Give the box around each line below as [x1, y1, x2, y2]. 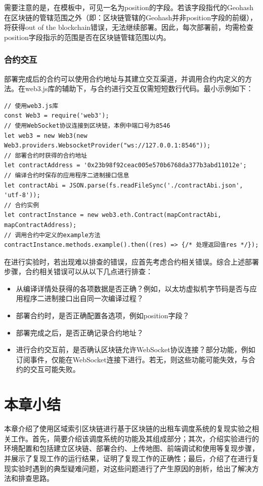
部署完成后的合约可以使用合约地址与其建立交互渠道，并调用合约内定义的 [4, 73, 245, 84]
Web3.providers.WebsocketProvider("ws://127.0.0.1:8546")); [4, 142, 211, 149]
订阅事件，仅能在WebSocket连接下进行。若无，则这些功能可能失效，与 [16, 354, 248, 364]
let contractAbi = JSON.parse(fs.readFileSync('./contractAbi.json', [4, 181, 243, 189]
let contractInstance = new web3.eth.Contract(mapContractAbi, [4, 211, 222, 219]
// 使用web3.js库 [4, 102, 59, 109]
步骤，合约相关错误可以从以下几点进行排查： [4, 266, 153, 277]
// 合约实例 [4, 201, 39, 209]
